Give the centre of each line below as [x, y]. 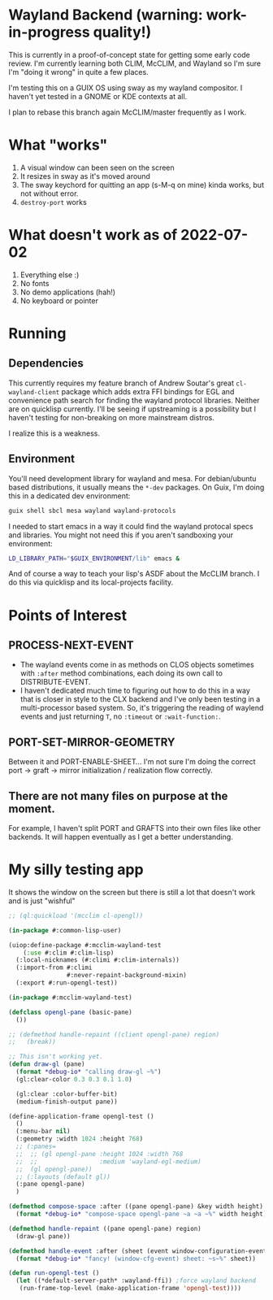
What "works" [58, 145]
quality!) [122, 32]
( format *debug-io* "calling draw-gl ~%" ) [89, 1072]
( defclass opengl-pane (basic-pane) [70, 1012]
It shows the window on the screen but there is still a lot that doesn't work [132, 892]
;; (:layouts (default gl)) [63, 1176]
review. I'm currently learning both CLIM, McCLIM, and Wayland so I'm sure [135, 63]
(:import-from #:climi [54, 968]
